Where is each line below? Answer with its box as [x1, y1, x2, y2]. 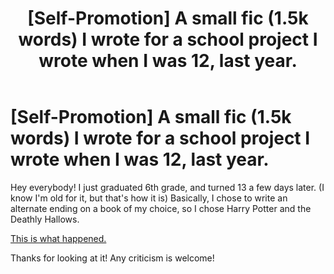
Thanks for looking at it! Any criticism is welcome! [10, 252, 215, 264]
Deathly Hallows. [10, 213, 80, 225]
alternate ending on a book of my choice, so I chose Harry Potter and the [10, 202, 312, 214]
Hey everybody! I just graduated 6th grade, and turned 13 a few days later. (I [10, 181, 325, 193]
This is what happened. [10, 232, 107, 244]
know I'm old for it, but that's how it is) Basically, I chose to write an [10, 192, 288, 204]
